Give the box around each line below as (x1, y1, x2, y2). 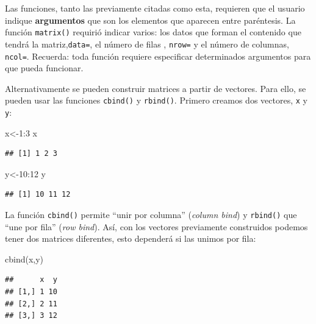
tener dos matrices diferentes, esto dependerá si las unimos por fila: (5, 232, 256, 245)
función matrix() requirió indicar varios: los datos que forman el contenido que (5, 26, 301, 38)
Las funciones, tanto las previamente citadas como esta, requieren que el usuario (5, 2, 305, 14)
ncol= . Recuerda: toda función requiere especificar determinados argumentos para (5, 49, 311, 62)
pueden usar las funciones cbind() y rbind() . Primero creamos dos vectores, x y (5, 94, 307, 107)
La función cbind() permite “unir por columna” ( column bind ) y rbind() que (5, 208, 297, 221)
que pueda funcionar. (5, 62, 84, 74)
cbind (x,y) (5, 252, 44, 265)
